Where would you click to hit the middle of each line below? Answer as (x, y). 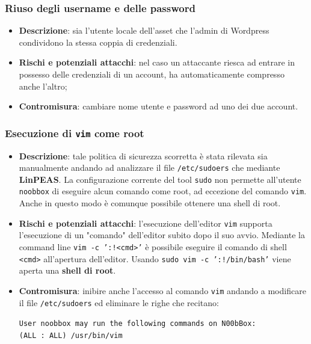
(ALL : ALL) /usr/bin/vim (71, 335)
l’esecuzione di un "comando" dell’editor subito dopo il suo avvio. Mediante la (162, 235)
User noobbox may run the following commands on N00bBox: (137, 324)
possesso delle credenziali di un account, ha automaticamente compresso (152, 74)
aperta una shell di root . (67, 270)
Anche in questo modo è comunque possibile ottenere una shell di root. (150, 203)
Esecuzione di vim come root (75, 133)
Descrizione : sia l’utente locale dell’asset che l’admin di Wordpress (144, 30)
